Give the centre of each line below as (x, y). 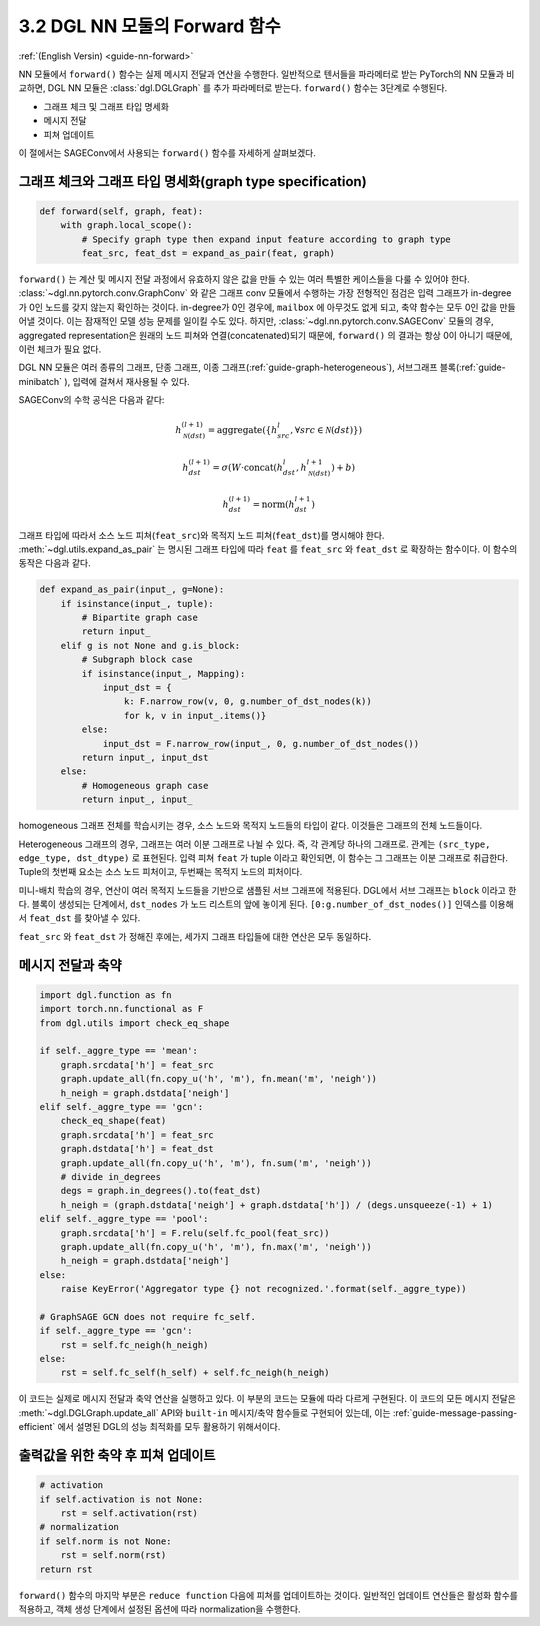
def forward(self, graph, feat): (121, 211)
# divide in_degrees (111, 1176)
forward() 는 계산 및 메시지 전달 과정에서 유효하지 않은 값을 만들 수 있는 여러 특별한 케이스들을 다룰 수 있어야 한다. (244, 279)
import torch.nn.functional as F (121, 1009)
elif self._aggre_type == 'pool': (124, 1219)
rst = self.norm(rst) (113, 1555)
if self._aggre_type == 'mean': (119, 1051)
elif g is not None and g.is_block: (150, 645)
